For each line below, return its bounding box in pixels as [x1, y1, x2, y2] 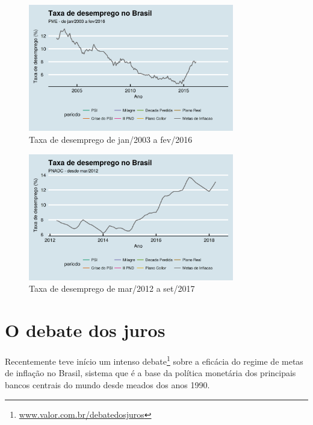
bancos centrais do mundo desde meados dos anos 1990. [5, 379, 210, 391]
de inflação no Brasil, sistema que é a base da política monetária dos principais [5, 367, 296, 379]
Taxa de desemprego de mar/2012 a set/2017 [29, 282, 195, 295]
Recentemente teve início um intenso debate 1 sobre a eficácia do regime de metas [5, 353, 303, 367]
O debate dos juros [5, 318, 166, 342]
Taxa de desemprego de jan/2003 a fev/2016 [29, 133, 193, 145]
